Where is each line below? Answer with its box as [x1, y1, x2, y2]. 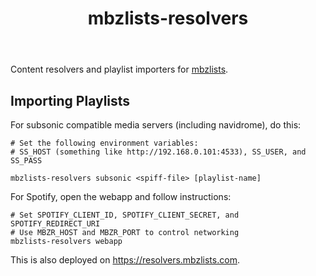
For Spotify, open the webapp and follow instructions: [10, 191, 232, 202]
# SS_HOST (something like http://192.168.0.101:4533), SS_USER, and [10, 147, 307, 157]
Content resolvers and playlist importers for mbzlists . [10, 63, 229, 76]
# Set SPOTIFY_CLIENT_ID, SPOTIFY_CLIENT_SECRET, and [10, 210, 240, 220]
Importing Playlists [10, 92, 131, 109]
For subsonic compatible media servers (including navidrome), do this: [10, 119, 302, 131]
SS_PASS [10, 156, 43, 166]
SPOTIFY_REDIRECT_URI [10, 219, 101, 229]
